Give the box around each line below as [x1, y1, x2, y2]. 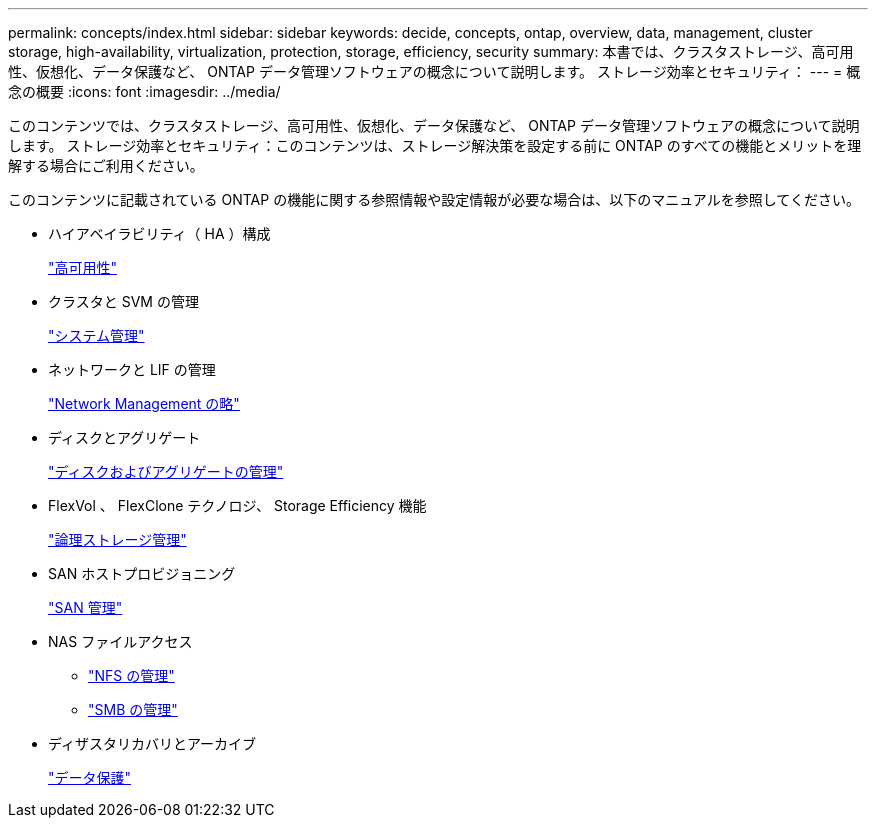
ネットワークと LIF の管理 [48, 361, 216, 378]
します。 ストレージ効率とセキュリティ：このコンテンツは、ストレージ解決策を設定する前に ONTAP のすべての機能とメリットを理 [8, 137, 862, 154]
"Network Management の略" [48, 395, 240, 412]
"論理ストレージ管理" [48, 531, 187, 548]
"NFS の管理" [88, 667, 175, 684]
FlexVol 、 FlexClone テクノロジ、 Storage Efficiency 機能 [48, 497, 427, 514]
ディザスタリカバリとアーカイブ [48, 735, 257, 752]
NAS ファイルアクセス [48, 633, 193, 650]
